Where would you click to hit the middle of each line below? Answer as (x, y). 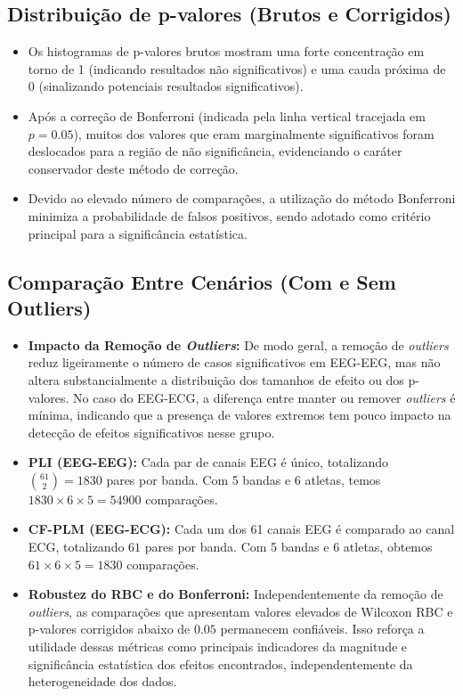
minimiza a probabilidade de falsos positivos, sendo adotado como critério (229, 215)
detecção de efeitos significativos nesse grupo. (151, 432)
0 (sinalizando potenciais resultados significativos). (166, 86)
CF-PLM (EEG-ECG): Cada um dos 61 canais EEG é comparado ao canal (241, 529)
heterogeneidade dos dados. (102, 681)
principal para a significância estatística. (138, 233)
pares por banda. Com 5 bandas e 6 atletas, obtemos (288, 547)
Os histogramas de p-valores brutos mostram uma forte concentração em (226, 51)
